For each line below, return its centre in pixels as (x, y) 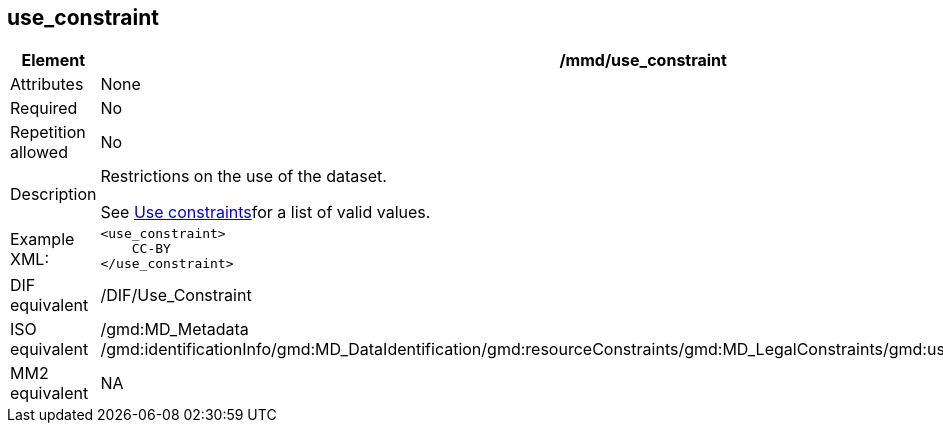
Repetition (48, 132)
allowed (39, 152)
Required (44, 108)
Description (53, 194)
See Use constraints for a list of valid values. (265, 212)
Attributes (47, 84)
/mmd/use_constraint (643, 60)
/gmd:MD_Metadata (174, 329)
